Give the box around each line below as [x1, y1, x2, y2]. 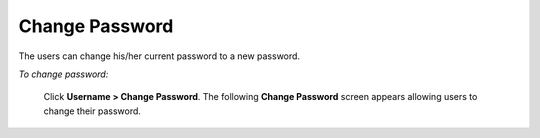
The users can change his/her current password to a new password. [18, 50, 300, 62]
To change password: [18, 68, 109, 80]
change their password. [43, 105, 142, 117]
